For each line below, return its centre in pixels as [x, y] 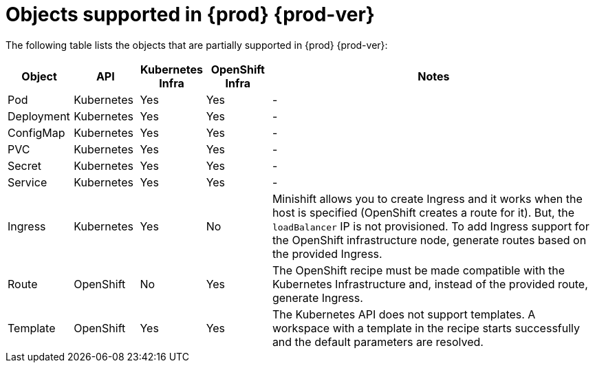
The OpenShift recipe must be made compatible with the [419, 270]
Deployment [39, 116]
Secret [25, 165]
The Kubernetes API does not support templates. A [404, 314]
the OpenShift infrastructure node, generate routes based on [429, 240]
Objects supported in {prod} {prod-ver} [190, 14]
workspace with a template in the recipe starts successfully [426, 328]
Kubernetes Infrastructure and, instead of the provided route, [430, 284]
